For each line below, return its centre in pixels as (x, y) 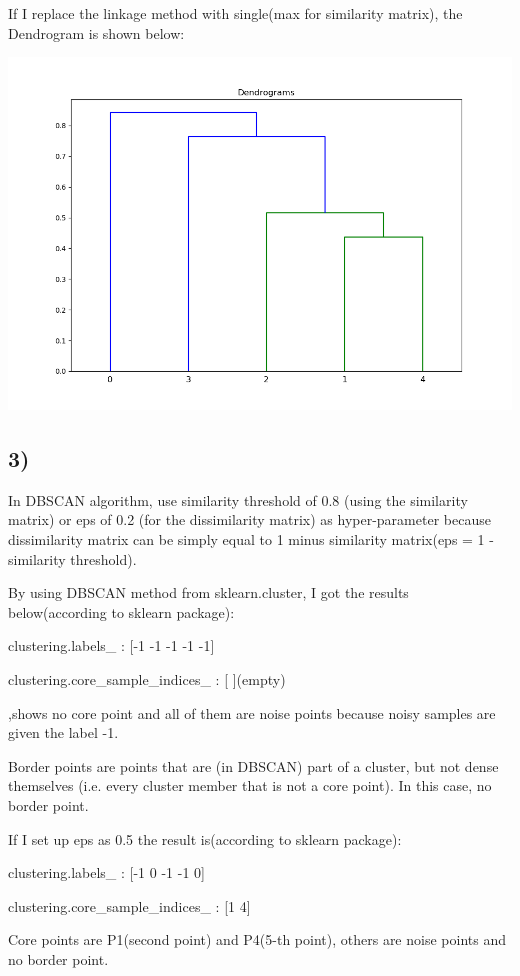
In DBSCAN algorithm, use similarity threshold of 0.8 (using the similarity (238, 499)
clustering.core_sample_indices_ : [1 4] (129, 905)
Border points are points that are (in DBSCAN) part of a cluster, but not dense (253, 765)
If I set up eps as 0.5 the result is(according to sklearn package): (205, 838)
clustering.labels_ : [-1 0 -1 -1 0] (106, 872)
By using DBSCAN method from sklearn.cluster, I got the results (208, 592)
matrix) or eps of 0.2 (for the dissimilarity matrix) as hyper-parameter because (249, 519)
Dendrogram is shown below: (96, 32)
